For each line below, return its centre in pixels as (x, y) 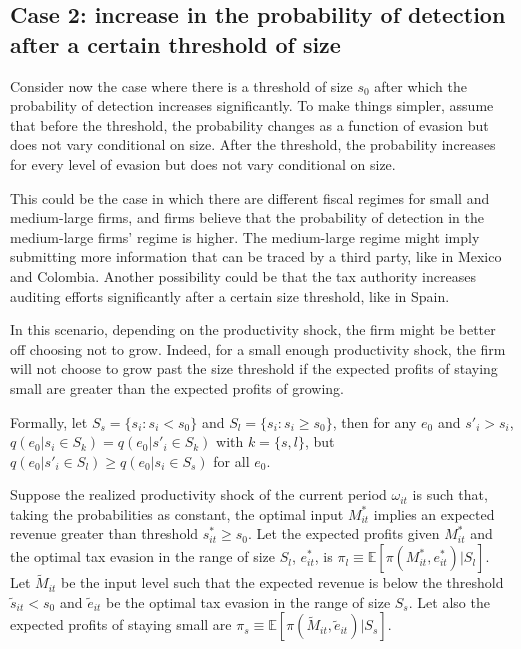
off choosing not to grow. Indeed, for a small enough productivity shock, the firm (258, 348)
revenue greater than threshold (104, 533)
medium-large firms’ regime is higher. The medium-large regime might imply (245, 236)
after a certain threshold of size (175, 43)
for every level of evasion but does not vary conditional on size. (203, 163)
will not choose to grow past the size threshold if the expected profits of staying (254, 368)
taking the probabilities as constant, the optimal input (177, 513)
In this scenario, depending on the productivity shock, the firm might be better (253, 329)
